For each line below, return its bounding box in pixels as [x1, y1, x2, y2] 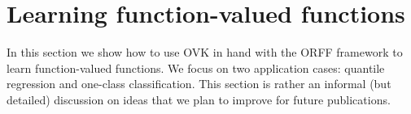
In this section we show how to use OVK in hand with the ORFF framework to [7, 44, 403, 61]
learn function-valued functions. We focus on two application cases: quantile [7, 59, 385, 76]
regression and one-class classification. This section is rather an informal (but [7, 75, 391, 92]
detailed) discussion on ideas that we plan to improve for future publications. [7, 91, 391, 108]
